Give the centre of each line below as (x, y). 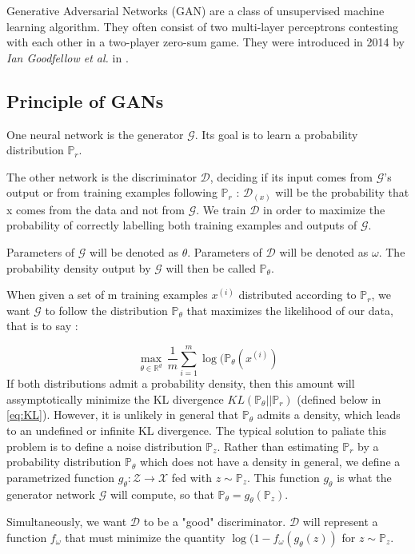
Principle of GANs (85, 100)
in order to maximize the (324, 209)
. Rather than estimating (278, 446)
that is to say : (42, 326)
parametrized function (61, 477)
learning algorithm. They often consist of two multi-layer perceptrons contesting (203, 26)
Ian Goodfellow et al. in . (68, 57)
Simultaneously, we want (67, 522)
